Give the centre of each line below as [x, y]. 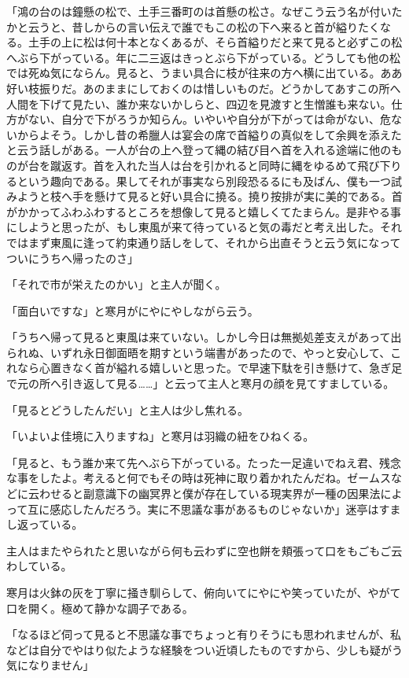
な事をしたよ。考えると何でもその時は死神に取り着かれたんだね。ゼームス [199, 478]
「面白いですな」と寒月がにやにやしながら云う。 [133, 310]
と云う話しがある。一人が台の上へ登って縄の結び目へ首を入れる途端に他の [199, 150]
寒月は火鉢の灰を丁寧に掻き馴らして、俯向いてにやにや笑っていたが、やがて [204, 592]
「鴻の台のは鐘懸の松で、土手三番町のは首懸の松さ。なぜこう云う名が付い [199, 11]
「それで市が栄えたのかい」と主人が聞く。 [116, 284]
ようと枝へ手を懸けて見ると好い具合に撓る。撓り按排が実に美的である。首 [210, 196]
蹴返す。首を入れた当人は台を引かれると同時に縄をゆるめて [204, 165]
